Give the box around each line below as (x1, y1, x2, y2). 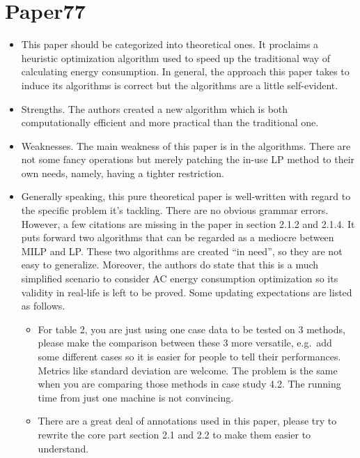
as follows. (21, 298, 65, 313)
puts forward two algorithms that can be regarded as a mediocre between (21, 230, 334, 245)
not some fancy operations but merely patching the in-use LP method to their (21, 152, 355, 167)
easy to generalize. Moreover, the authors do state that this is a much (21, 257, 319, 272)
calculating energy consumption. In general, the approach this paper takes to (21, 64, 350, 79)
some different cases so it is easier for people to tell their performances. (38, 349, 341, 363)
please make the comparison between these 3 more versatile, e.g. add (38, 335, 332, 350)
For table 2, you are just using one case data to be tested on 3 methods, (38, 321, 345, 336)
